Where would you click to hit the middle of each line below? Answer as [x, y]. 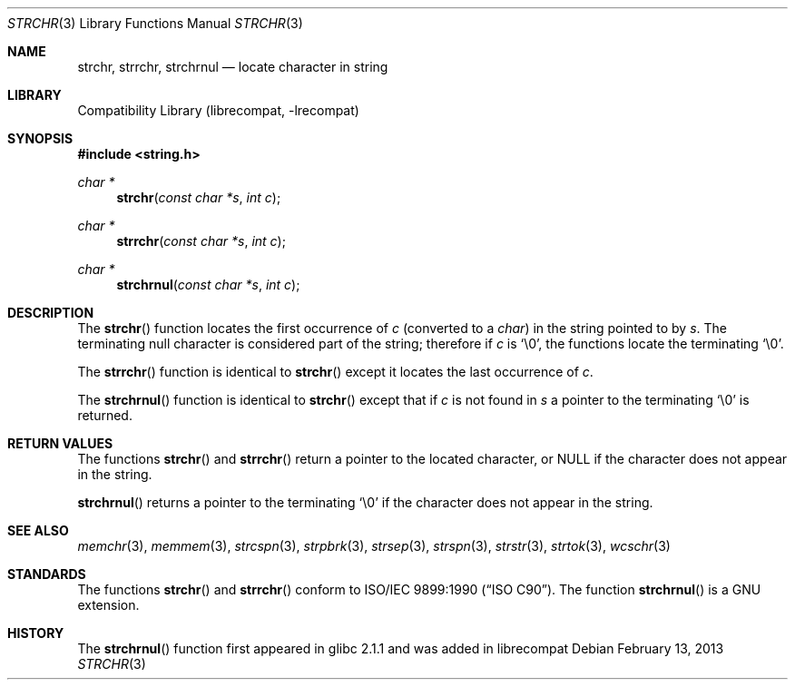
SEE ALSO [38, 530]
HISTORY [36, 633]
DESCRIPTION [51, 313]
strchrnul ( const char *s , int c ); [208, 285]
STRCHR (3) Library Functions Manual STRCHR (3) [155, 23]
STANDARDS [47, 574]
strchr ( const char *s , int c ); [199, 197]
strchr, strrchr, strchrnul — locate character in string [233, 67]
